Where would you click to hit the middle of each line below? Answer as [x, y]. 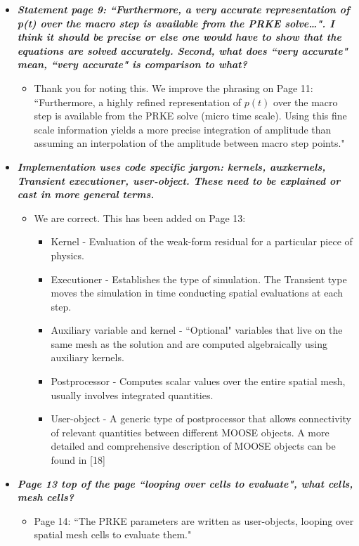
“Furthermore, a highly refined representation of [138, 102]
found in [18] [78, 460]
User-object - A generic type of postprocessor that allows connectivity [201, 418]
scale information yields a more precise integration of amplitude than [183, 129]
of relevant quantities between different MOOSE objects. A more [190, 432]
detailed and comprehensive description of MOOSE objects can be [193, 446]
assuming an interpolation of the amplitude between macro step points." [189, 143]
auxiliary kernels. [87, 357]
